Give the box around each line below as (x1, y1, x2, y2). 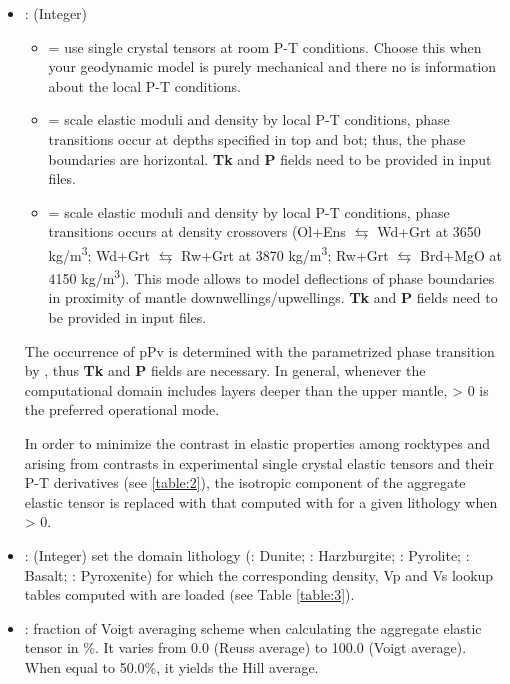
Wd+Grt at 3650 (377, 221, 481, 242)
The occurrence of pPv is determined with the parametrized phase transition (24, 340, 495, 361)
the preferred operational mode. (24, 399, 220, 420)
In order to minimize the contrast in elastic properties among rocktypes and (24, 433, 491, 453)
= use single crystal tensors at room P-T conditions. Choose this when (48, 36, 482, 57)
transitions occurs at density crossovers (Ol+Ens (48, 221, 346, 242)
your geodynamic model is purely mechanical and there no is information (48, 56, 497, 77)
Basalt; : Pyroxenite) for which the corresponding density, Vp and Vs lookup (24, 564, 494, 585)
